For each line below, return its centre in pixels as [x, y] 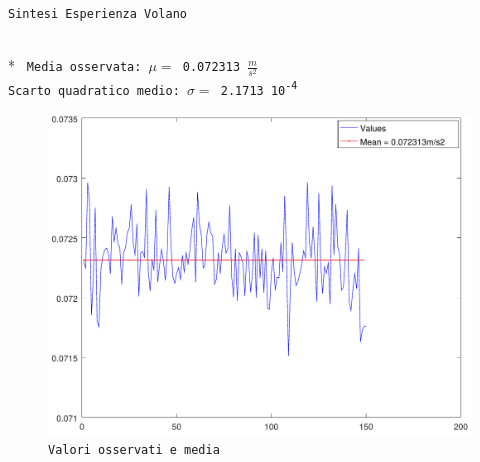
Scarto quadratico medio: [94, 91]
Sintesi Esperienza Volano [97, 14]
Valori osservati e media [134, 450]
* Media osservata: [75, 65]
